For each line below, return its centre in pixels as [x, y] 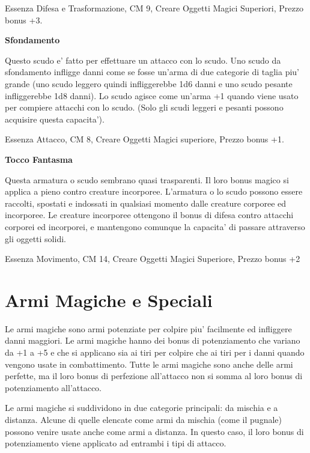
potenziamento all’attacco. [53, 387]
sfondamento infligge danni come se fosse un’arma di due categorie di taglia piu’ [152, 72]
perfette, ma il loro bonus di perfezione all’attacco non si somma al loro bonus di [154, 376]
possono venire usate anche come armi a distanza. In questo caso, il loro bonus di [154, 431]
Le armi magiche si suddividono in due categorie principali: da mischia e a [141, 408]
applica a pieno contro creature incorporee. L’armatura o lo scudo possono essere [154, 191]
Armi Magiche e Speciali [109, 299]
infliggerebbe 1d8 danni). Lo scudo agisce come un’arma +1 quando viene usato [152, 95]
